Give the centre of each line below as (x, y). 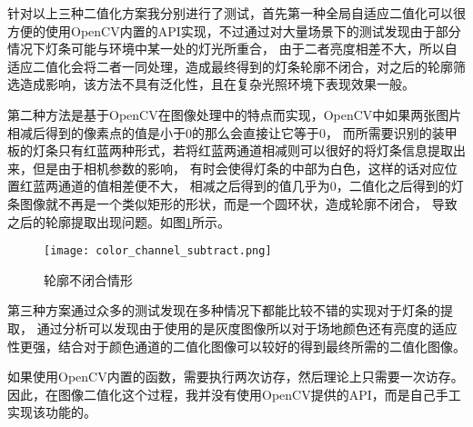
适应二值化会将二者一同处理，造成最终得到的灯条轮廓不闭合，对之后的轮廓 (230, 66)
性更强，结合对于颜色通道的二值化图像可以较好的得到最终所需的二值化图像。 (236, 346)
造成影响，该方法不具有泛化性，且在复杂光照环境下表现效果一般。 (217, 84)
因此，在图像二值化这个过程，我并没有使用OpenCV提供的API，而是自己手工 (234, 394)
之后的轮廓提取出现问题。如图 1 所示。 (119, 221)
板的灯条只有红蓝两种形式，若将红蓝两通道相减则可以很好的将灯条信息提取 (230, 150)
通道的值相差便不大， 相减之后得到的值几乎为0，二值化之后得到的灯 (261, 186)
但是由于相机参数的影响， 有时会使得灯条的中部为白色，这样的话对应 (238, 168)
